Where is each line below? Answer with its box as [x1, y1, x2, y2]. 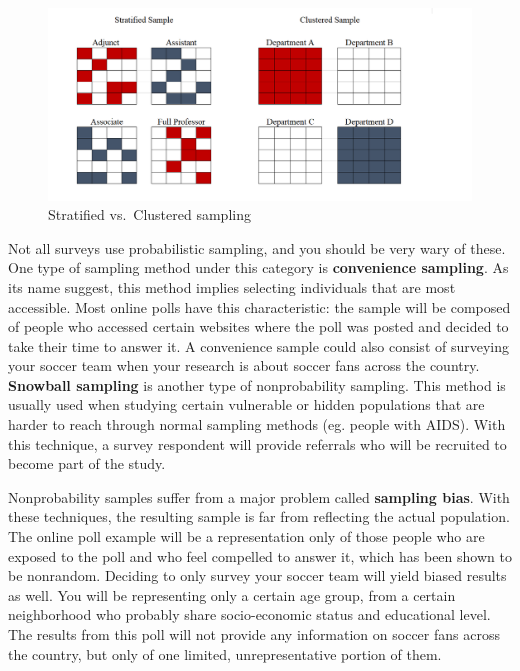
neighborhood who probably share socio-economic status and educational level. [8, 604, 491, 625]
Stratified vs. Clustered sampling [48, 204, 251, 225]
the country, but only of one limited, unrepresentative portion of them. [8, 643, 442, 664]
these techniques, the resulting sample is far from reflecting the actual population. [8, 506, 510, 527]
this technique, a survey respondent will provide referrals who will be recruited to [8, 433, 507, 454]
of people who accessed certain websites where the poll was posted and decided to [8, 316, 509, 337]
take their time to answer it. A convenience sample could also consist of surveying [8, 335, 510, 356]
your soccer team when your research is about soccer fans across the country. [8, 355, 480, 376]
